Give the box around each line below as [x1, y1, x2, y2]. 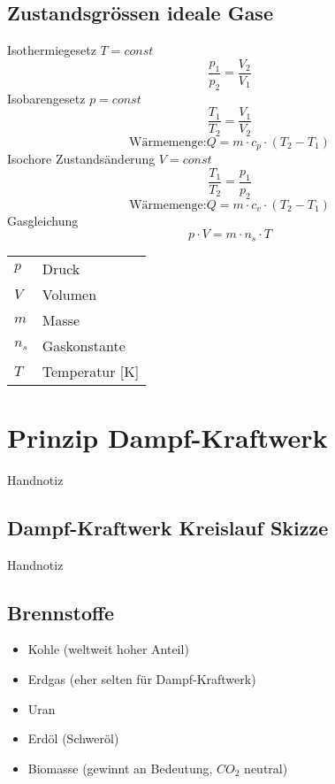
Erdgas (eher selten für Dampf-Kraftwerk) [27, 670, 256, 688]
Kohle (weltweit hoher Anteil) [27, 640, 189, 658]
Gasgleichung [7, 211, 79, 229]
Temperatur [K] [42, 360, 140, 381]
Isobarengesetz [7, 88, 86, 107]
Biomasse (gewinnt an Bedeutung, [27, 758, 213, 777]
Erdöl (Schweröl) [27, 729, 119, 748]
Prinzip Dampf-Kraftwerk [7, 419, 328, 455]
